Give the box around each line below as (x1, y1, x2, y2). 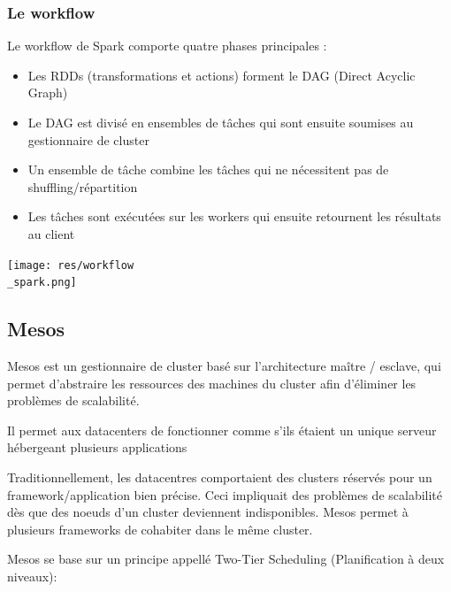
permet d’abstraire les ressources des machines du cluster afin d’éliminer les (7, 373, 417, 392)
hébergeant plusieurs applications (7, 438, 187, 457)
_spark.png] (7, 276, 77, 289)
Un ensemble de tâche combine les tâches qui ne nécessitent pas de (27, 160, 389, 179)
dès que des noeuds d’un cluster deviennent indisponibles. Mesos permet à (7, 503, 409, 521)
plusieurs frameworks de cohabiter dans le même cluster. (7, 519, 313, 538)
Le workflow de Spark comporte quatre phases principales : (7, 36, 327, 55)
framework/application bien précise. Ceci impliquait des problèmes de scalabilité (7, 485, 443, 504)
